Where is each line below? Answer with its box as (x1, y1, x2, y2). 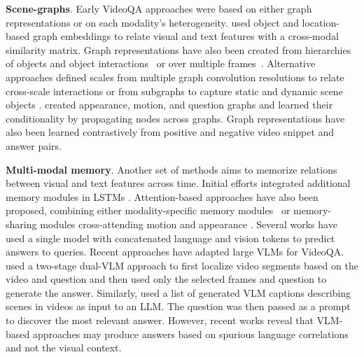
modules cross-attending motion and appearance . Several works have (40, 216, 337, 231)
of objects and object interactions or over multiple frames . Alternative (6, 56, 316, 71)
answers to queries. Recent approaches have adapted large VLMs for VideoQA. (6, 244, 344, 259)
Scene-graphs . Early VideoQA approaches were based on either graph (6, 1, 312, 15)
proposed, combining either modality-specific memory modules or (6, 203, 290, 218)
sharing (6, 216, 37, 231)
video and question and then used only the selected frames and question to (6, 272, 327, 286)
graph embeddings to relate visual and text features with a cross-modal (32, 29, 339, 43)
